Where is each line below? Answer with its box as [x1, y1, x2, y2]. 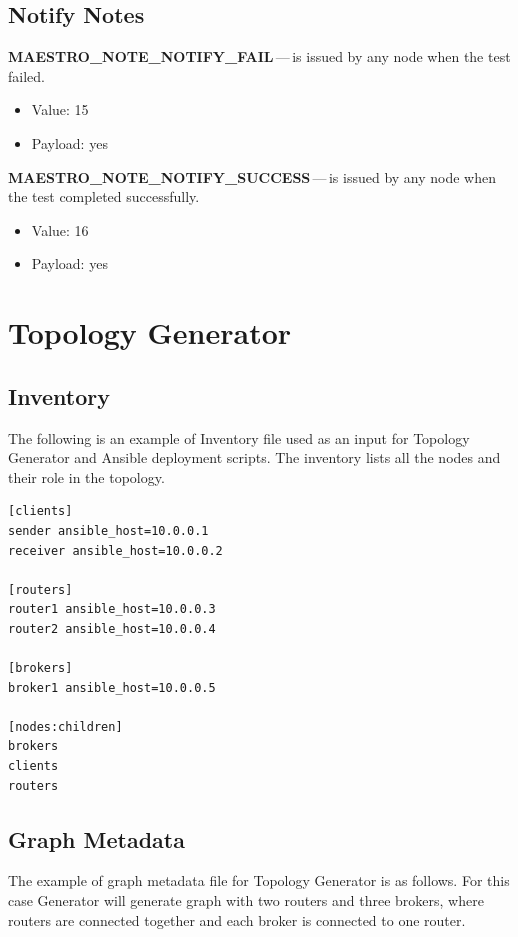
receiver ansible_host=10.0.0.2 [8, 543, 223, 558]
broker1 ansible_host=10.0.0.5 [8, 680, 216, 695]
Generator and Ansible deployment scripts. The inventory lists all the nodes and [8, 447, 501, 468]
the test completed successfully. [8, 186, 200, 207]
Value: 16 [31, 219, 89, 240]
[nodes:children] [8, 719, 123, 734]
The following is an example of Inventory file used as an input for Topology [8, 427, 470, 448]
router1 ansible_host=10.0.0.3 [8, 602, 216, 617]
